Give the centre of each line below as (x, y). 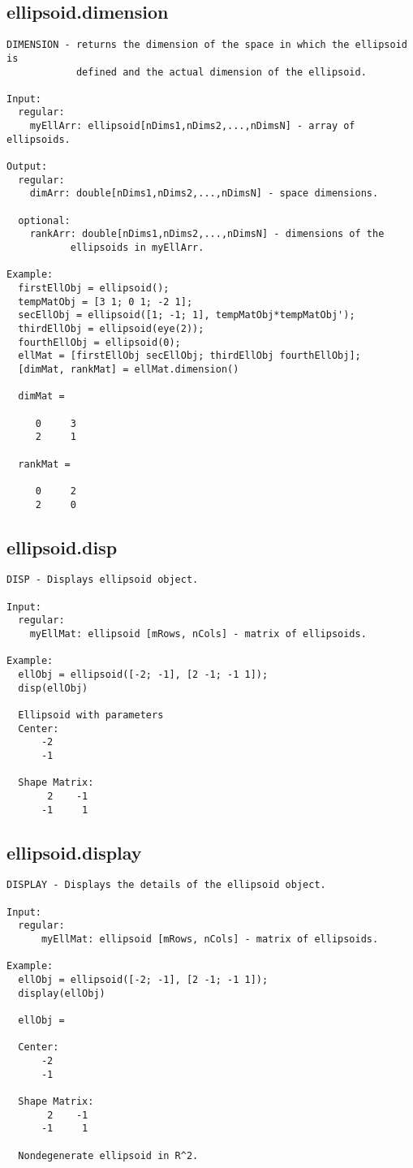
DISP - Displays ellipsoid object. (103, 580)
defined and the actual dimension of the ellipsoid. (221, 72)
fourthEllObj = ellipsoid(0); (99, 342)
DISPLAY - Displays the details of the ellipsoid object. (166, 885)
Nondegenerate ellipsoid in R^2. (108, 1155)
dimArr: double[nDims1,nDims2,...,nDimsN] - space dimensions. (204, 194)
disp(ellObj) (53, 688)
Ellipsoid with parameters (91, 715)
